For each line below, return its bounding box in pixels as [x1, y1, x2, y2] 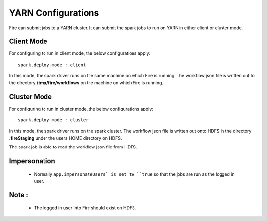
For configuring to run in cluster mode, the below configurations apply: [9, 106, 153, 111]
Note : [9, 190, 28, 199]
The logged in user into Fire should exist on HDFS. [34, 205, 136, 211]
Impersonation [9, 157, 55, 165]
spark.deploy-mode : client [18, 62, 86, 68]
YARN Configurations [9, 7, 99, 18]
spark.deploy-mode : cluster [18, 117, 89, 123]
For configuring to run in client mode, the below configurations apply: [9, 50, 151, 56]
